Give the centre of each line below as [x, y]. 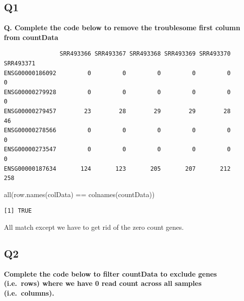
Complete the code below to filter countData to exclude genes [111, 273]
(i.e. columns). [29, 292]
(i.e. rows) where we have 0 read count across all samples [103, 283]
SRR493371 [20, 63]
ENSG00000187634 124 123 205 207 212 [117, 169]
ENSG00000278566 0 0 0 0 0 [117, 130]
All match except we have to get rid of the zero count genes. [94, 227]
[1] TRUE [18, 211]
